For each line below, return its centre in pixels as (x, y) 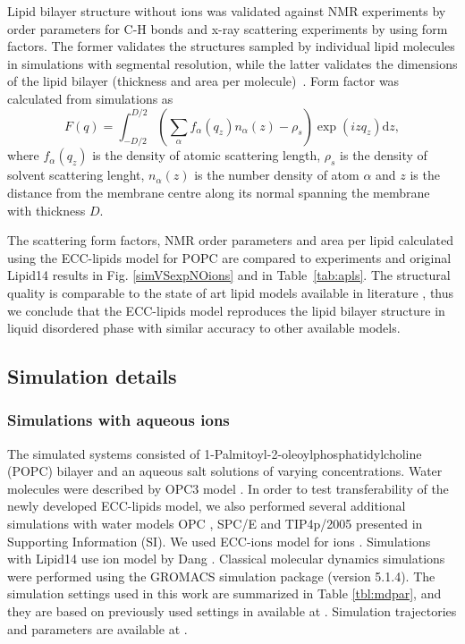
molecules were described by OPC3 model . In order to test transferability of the (228, 488)
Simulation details (92, 376)
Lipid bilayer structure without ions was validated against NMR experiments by (227, 11)
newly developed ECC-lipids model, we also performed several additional (207, 506)
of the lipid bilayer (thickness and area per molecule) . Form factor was (203, 81)
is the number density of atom (277, 175)
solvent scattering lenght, (76, 175)
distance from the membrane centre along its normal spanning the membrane (219, 192)
